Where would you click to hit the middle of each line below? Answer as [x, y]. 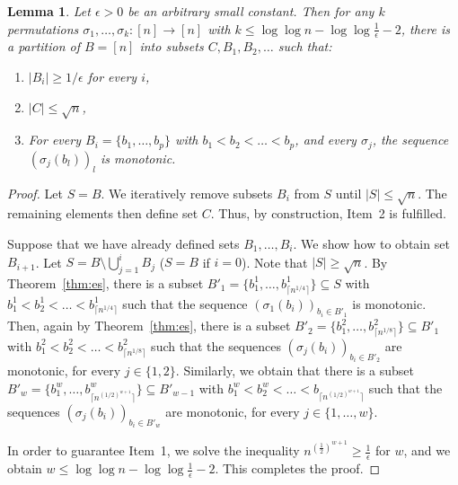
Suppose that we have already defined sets [123, 243]
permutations [43, 28]
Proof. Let [35, 193]
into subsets [172, 46]
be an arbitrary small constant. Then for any [251, 11]
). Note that [275, 262]
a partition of [44, 46]
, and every [326, 140]
